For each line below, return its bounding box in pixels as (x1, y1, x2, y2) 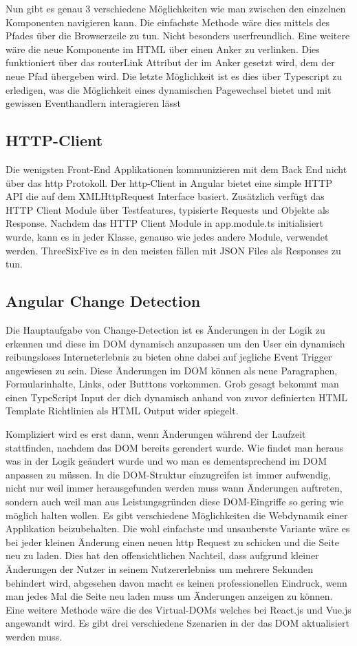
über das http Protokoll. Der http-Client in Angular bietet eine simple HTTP (6, 175, 332, 190)
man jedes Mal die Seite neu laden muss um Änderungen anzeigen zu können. (6, 589, 333, 603)
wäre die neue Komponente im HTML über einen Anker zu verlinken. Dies (6, 41, 320, 56)
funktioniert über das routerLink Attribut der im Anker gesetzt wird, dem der (6, 55, 335, 70)
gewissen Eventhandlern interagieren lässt (6, 96, 181, 110)
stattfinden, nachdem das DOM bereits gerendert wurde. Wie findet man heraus (6, 440, 344, 454)
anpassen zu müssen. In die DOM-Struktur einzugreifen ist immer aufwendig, (6, 467, 331, 481)
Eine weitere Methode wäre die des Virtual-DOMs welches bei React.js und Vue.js (6, 602, 351, 616)
